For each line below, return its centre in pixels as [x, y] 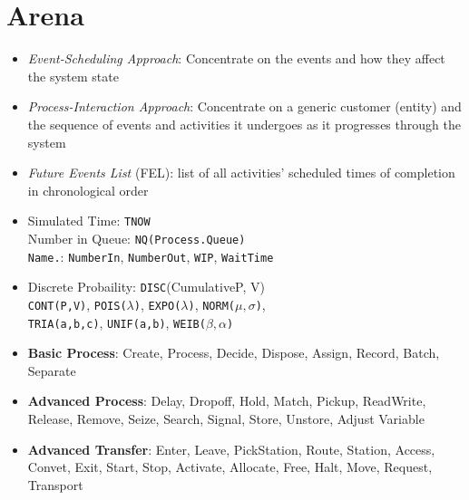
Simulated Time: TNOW [89, 221]
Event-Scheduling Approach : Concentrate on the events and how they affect [236, 58]
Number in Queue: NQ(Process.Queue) [137, 238]
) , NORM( [211, 304]
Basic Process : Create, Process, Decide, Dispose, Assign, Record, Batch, [234, 353]
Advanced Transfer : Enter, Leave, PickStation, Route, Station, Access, [231, 449]
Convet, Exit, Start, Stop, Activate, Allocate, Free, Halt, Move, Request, [230, 467]
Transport [55, 484]
